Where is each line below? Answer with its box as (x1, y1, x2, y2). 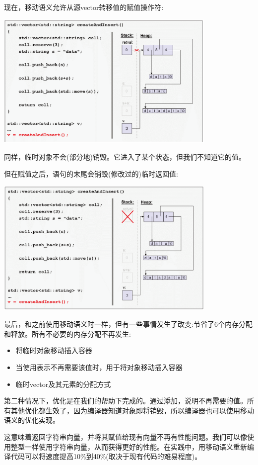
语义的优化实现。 (4, 415, 60, 425)
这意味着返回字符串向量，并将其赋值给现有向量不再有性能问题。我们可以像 (4, 431, 247, 442)
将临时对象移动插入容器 (15, 345, 92, 356)
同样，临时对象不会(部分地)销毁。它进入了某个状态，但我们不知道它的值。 (4, 152, 246, 162)
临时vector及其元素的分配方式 (15, 378, 111, 389)
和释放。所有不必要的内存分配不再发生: (4, 328, 131, 339)
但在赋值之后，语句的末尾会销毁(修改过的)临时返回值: (4, 169, 178, 179)
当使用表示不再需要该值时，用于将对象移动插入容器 (15, 362, 183, 372)
